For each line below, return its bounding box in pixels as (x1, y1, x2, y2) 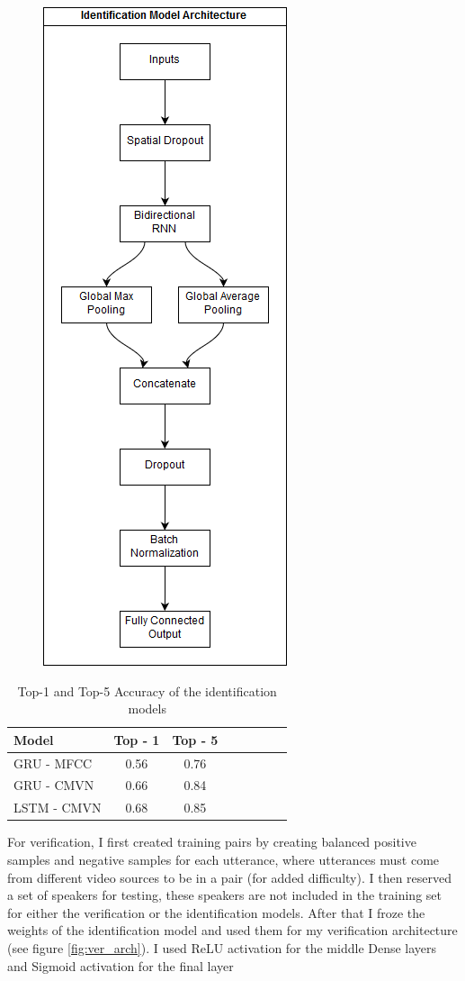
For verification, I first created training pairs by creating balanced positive (7, 832, 416, 851)
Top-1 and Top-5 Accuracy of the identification (17, 681, 277, 700)
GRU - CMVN (13, 776, 94, 795)
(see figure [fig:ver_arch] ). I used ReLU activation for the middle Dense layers (7, 938, 437, 957)
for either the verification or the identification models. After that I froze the (7, 903, 425, 922)
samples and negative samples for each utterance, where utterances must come (7, 850, 440, 868)
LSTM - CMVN (13, 798, 102, 817)
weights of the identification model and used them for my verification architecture (7, 921, 458, 940)
